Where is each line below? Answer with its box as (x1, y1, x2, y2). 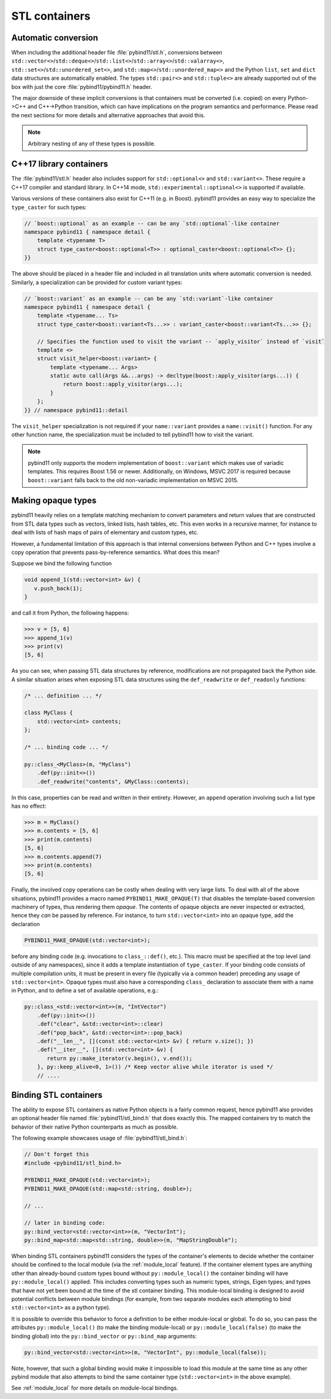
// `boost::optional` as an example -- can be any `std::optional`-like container (24, 220, 280, 227)
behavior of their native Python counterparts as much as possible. (11, 1123, 178, 1130)
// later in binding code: (24, 1219, 105, 1227)
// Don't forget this (24, 1151, 89, 1158)
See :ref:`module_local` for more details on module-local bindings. (11, 1384, 178, 1392)
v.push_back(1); (34, 585, 83, 592)
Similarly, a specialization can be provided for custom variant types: (11, 278, 183, 286)
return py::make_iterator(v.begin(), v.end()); (47, 1055, 192, 1062)
